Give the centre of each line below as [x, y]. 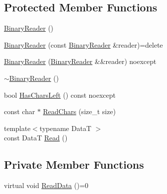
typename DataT [65, 128]
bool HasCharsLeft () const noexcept [60, 95]
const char [20, 111]
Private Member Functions [74, 164]
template [17, 128]
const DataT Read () [36, 138]
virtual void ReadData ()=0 [46, 185]
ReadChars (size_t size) [80, 111]
